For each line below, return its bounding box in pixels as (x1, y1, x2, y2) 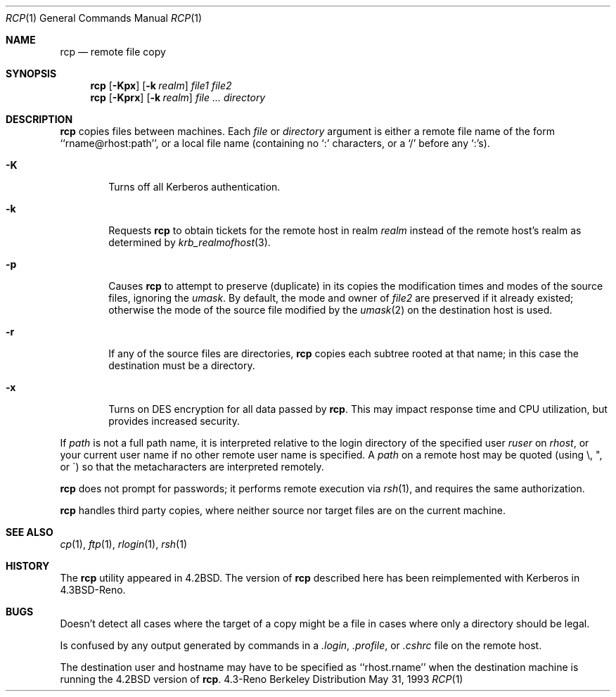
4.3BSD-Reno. (60, 584, 126, 596)
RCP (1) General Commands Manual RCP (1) (6, 12, 203, 24)
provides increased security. (108, 415, 240, 427)
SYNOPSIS (6, 68, 57, 79)
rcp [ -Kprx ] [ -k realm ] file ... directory (90, 91, 266, 103)
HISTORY (6, 560, 50, 572)
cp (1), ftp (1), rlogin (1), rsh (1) (60, 538, 188, 550)
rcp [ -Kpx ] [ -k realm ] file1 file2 (90, 79, 232, 91)
